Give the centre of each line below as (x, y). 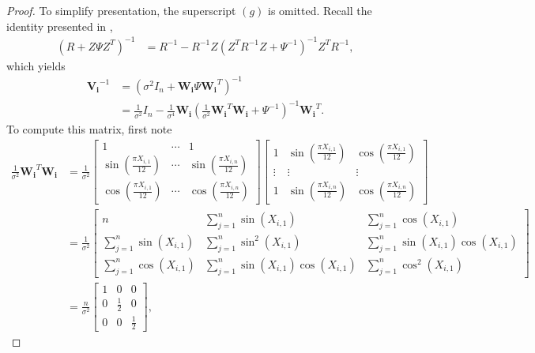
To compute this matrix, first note (89, 129)
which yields (36, 65)
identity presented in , (60, 26)
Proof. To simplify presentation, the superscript (121, 10)
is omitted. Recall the (320, 10)
